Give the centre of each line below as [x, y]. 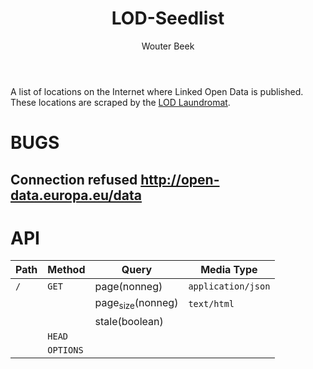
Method [66, 270]
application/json [229, 286]
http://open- [180, 179]
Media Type [229, 270]
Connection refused [74, 179]
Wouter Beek [168, 46]
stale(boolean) [129, 321]
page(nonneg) [128, 287]
